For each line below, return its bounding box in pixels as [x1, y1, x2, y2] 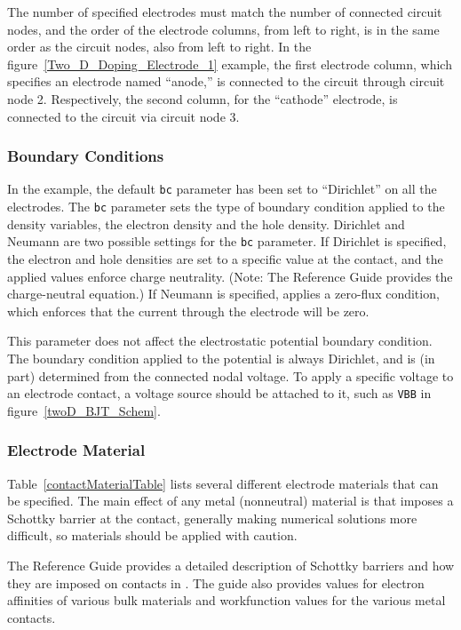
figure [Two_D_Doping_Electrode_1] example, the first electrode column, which [7, 54, 452, 73]
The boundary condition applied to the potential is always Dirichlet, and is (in [7, 348, 435, 367]
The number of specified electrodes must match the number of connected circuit [7, 3, 442, 20]
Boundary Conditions [7, 145, 164, 167]
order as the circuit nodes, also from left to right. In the [7, 37, 312, 56]
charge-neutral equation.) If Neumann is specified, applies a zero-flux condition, [7, 284, 440, 303]
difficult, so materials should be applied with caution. [7, 526, 298, 545]
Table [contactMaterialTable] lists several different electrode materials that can [7, 474, 439, 492]
